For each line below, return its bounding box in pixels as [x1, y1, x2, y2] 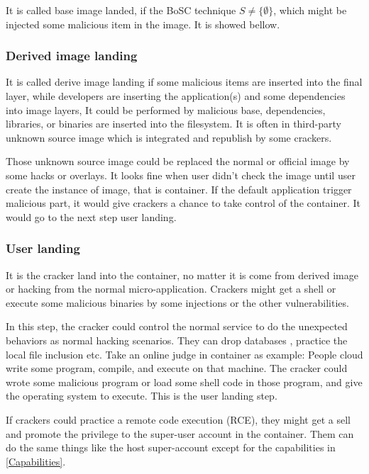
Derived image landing [6, 47, 138, 64]
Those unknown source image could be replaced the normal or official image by [6, 154, 350, 169]
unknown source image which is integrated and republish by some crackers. [6, 130, 332, 145]
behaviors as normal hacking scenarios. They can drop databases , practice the [6, 332, 348, 347]
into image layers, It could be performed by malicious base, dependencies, [6, 102, 326, 117]
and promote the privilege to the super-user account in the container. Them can [6, 426, 354, 441]
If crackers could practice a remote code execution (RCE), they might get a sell [6, 412, 351, 427]
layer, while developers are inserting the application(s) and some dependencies [6, 89, 346, 103]
